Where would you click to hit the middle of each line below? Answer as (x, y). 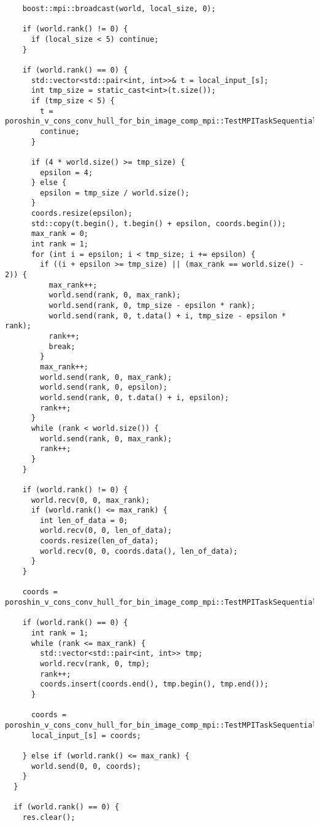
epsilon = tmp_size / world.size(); (115, 193)
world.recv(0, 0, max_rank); (90, 500)
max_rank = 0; (60, 234)
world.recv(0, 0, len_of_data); (106, 531)
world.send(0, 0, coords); (86, 766)
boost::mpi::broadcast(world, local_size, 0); (119, 9)
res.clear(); (49, 817)
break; (62, 346)
